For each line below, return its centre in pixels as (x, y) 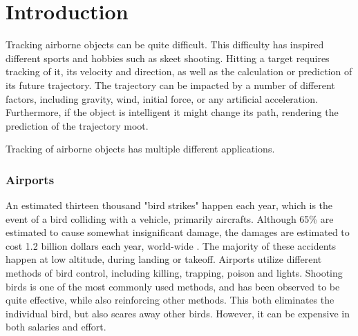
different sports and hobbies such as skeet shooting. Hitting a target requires (168, 58)
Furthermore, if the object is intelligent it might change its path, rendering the (172, 112)
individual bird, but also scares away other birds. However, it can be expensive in (178, 313)
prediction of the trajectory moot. (77, 125)
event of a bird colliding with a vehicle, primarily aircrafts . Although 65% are (170, 218)
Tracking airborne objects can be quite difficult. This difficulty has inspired (165, 45)
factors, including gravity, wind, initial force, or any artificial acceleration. (162, 98)
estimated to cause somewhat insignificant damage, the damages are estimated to (178, 232)
